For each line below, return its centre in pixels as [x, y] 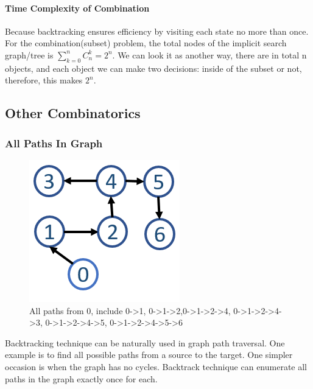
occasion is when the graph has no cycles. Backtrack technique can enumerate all [156, 366]
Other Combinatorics [73, 113]
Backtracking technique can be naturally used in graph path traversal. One [145, 342]
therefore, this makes [44, 80]
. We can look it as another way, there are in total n [209, 54]
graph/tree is [29, 54]
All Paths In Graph [54, 143]
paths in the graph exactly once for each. [81, 378]
